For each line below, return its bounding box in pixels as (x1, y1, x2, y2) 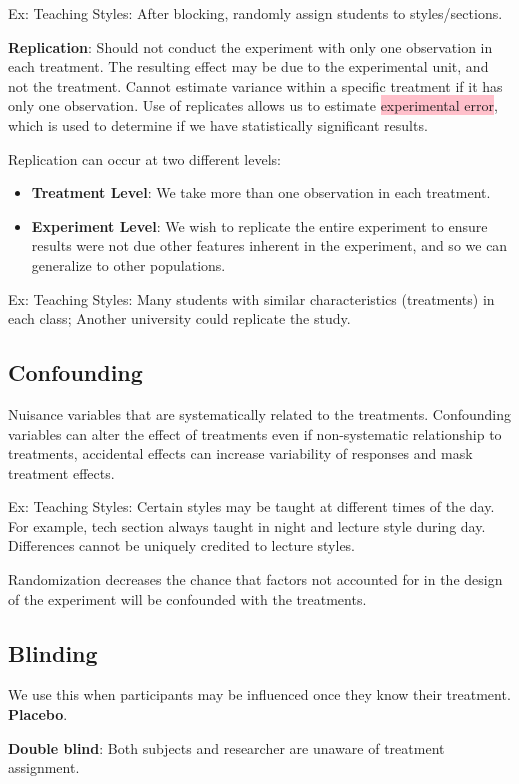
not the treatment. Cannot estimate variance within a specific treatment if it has (8, 75, 503, 96)
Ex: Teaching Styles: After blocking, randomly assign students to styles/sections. (8, 3, 503, 23)
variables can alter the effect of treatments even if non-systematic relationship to (8, 423, 502, 444)
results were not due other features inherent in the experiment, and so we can (31, 235, 508, 256)
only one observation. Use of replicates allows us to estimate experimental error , (8, 95, 498, 116)
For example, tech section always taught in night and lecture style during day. (8, 515, 486, 536)
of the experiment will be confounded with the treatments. (8, 588, 367, 609)
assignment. (8, 757, 80, 778)
